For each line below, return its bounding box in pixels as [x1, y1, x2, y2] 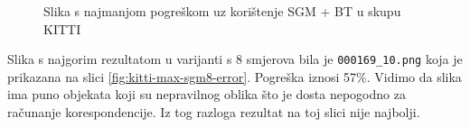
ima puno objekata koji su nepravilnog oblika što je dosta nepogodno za [7, 85, 406, 104]
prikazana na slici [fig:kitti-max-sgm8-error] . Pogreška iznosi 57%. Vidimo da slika [7, 67, 462, 86]
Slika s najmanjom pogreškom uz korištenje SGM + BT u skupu [43, 2, 401, 20]
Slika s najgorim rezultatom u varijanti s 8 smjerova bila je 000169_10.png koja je [7, 50, 463, 68]
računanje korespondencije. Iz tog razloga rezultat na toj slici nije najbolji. [7, 103, 420, 122]
